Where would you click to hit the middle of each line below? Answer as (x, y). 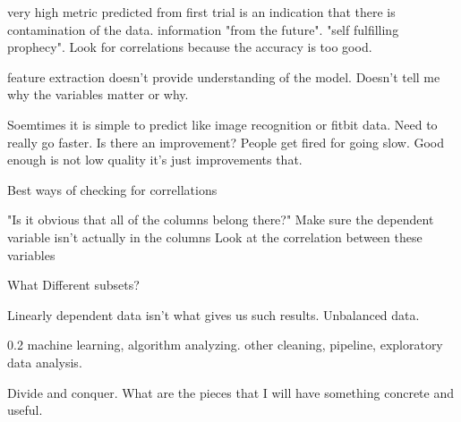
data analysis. (45, 362)
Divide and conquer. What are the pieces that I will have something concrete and (230, 392)
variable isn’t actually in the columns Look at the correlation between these (215, 236)
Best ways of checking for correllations (112, 189)
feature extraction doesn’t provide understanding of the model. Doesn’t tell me (224, 76)
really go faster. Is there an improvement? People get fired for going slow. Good (226, 142)
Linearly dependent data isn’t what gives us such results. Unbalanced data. (213, 314)
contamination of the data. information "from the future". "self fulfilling (203, 29)
